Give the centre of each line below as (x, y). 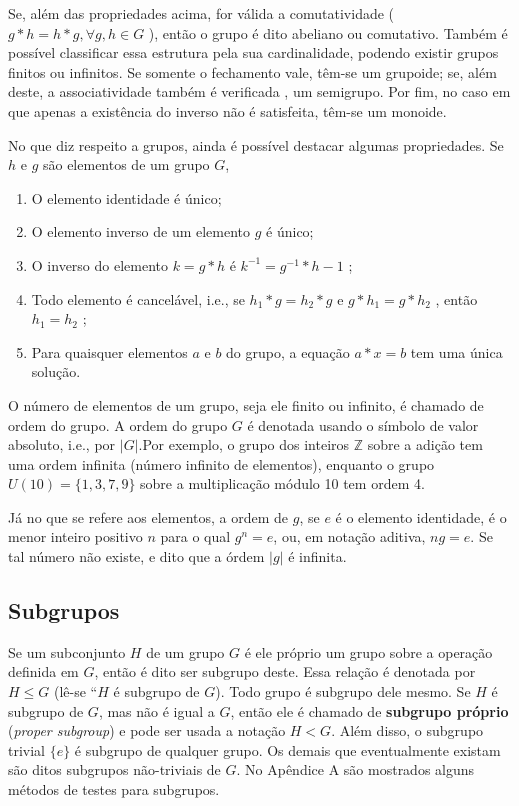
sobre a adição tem (425, 444)
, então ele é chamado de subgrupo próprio (369, 710)
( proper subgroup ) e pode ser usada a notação (147, 730)
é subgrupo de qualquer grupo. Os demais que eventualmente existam (287, 749)
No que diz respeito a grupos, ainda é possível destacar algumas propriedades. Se (256, 144)
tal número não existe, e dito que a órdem (136, 556)
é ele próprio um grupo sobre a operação (368, 651)
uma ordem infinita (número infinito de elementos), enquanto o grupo (221, 463)
